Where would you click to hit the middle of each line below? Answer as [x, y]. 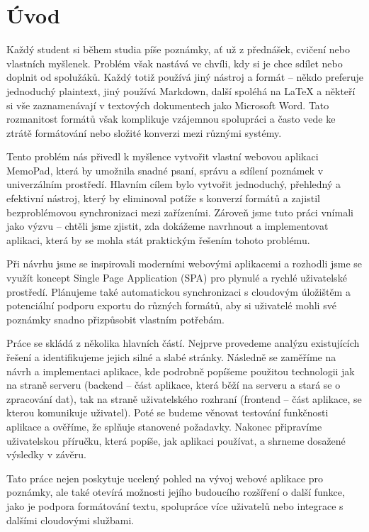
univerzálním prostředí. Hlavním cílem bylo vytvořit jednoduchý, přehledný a [174, 184]
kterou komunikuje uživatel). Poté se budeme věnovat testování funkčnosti [168, 412]
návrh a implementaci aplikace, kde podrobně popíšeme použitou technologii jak [181, 371]
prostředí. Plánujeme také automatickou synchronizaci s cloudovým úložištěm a [178, 291]
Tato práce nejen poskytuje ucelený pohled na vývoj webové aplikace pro [165, 478]
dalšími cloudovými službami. [70, 520]
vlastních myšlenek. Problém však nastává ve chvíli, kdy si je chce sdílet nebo [175, 63]
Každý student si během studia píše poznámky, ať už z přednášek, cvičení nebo [178, 49]
